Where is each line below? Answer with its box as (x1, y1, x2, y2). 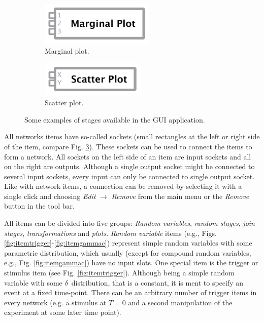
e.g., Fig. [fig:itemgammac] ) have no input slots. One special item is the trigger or (4, 257, 258, 268)
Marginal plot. (45, 46, 89, 56)
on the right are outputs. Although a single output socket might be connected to (4, 161, 255, 172)
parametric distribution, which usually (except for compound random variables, (4, 247, 251, 258)
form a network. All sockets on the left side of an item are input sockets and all (4, 151, 251, 162)
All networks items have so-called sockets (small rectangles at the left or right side (4, 131, 260, 142)
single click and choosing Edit (4, 190, 96, 201)
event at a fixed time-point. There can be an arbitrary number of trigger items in (4, 287, 257, 298)
